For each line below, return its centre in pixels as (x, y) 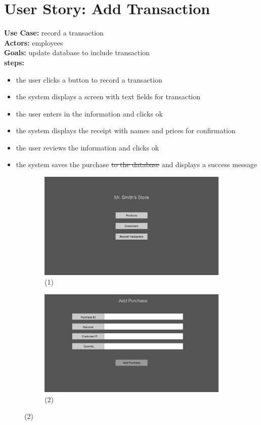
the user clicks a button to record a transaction (89, 79)
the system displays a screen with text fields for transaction (108, 96)
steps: (14, 62)
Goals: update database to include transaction (77, 52)
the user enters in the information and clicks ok (89, 113)
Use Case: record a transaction (54, 33)
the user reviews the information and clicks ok (88, 147)
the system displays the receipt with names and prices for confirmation (126, 130)
